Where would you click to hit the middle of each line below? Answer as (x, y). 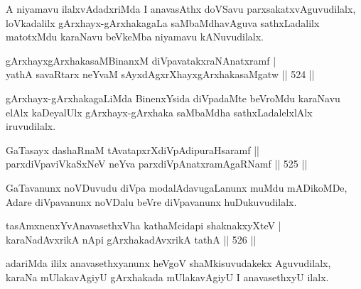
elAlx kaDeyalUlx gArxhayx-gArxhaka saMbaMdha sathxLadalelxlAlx (159, 112)
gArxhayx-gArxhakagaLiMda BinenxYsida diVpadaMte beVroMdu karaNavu (173, 98)
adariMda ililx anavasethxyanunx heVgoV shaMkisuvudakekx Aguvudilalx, (168, 263)
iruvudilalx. (31, 126)
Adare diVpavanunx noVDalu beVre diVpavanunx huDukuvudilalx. (151, 201)
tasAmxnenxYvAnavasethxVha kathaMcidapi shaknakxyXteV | (144, 225)
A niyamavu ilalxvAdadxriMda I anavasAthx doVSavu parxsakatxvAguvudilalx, (181, 9)
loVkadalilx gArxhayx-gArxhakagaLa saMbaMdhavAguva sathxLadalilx (163, 22)
